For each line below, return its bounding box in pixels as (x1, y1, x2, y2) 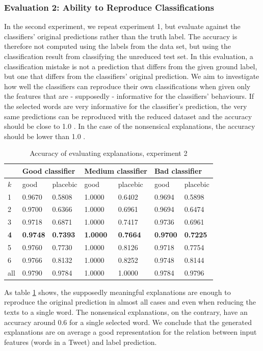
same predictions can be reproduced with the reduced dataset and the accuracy (4, 111, 252, 121)
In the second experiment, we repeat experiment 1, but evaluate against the (4, 21, 241, 32)
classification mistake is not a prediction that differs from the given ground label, (4, 61, 257, 71)
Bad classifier (154, 165, 202, 176)
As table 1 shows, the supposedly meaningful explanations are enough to (4, 286, 231, 297)
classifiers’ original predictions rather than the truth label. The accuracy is (4, 31, 238, 41)
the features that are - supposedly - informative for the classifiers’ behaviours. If (4, 91, 254, 101)
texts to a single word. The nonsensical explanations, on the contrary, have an (4, 306, 248, 317)
